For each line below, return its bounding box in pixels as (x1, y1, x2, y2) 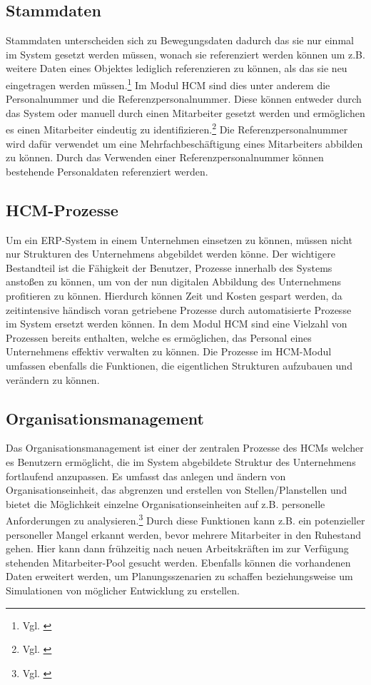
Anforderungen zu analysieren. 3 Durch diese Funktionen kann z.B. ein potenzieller (6, 511, 365, 528)
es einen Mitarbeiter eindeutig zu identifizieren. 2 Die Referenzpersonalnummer (6, 120, 348, 137)
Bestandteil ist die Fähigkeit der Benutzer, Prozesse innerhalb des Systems (6, 260, 332, 275)
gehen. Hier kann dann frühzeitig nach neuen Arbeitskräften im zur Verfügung (6, 541, 349, 556)
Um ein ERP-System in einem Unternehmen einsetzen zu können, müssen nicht (6, 232, 352, 247)
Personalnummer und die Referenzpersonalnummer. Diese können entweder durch (6, 91, 362, 106)
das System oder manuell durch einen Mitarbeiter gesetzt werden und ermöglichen (6, 105, 365, 120)
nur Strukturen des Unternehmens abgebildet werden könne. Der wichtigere (6, 246, 335, 261)
